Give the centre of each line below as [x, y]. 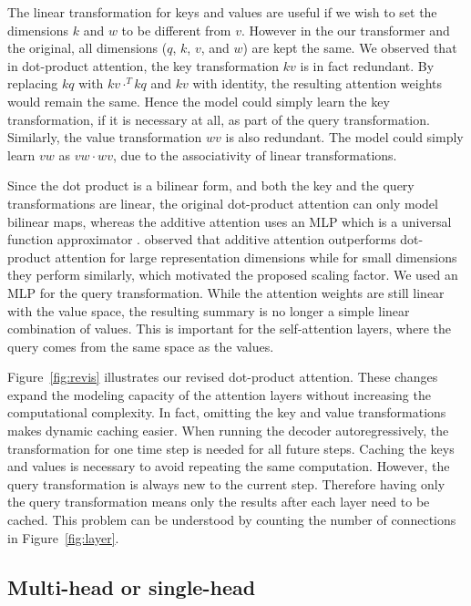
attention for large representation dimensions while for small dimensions [256, 257]
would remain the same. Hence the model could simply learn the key [199, 101]
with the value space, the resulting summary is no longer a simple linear [209, 310]
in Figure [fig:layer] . [63, 537]
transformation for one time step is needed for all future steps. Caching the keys [231, 448]
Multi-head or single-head [132, 586]
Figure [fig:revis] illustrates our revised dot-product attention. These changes [223, 377]
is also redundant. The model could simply [344, 137]
